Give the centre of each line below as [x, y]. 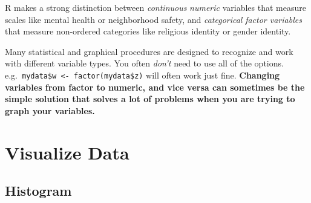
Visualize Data [67, 152]
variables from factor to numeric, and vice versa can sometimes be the [155, 87]
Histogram [38, 191]
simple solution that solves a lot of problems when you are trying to [150, 99]
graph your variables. [50, 110]
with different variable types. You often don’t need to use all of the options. [144, 63]
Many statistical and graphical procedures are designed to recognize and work [149, 51]
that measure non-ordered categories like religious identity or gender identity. [148, 31]
